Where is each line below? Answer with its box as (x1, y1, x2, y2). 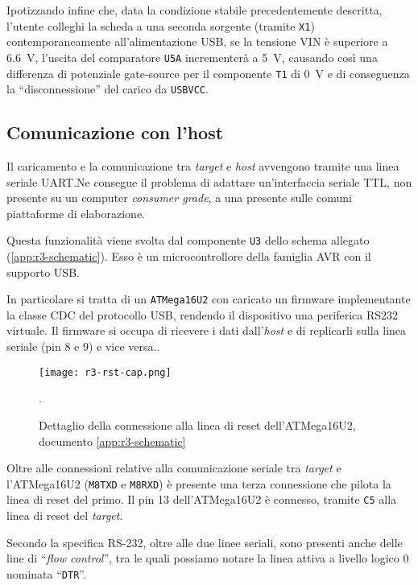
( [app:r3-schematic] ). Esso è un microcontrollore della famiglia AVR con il (6, 248, 371, 265)
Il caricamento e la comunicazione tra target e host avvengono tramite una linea (6, 158, 399, 175)
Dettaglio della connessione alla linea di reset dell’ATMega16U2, (39, 416, 356, 433)
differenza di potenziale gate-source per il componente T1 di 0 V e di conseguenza (6, 64, 410, 81)
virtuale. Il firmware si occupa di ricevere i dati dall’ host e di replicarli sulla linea (6, 322, 407, 339)
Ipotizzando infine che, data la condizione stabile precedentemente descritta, (6, 2, 383, 18)
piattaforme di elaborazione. (6, 204, 145, 221)
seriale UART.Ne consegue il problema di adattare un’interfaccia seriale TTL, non (6, 173, 412, 190)
